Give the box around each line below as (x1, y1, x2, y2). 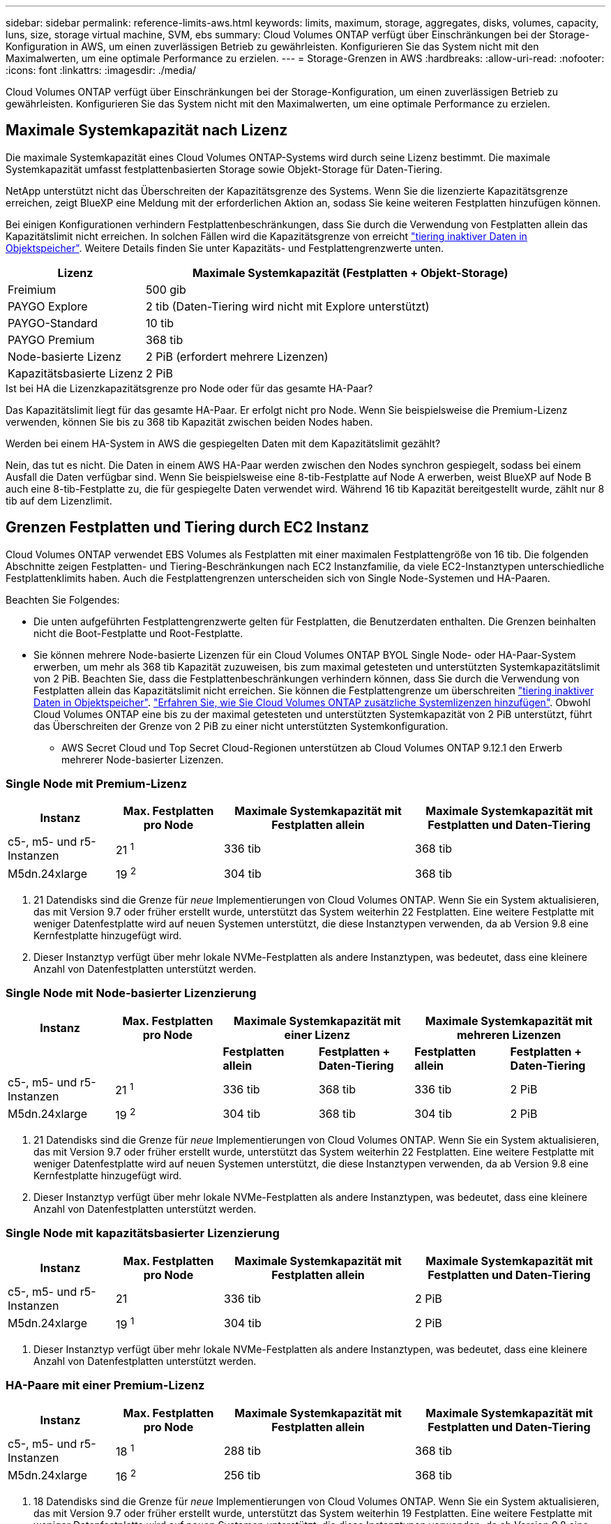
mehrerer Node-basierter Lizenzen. (61, 753, 224, 765)
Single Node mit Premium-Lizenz (6, 777, 188, 791)
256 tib (224, 1468, 261, 1483)
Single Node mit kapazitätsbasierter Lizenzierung (6, 1226, 280, 1241)
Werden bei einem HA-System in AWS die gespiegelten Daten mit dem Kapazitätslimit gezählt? (6, 437, 441, 449)
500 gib (146, 282, 186, 297)
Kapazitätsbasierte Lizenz (8, 366, 144, 380)
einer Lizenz (284, 1027, 351, 1042)
